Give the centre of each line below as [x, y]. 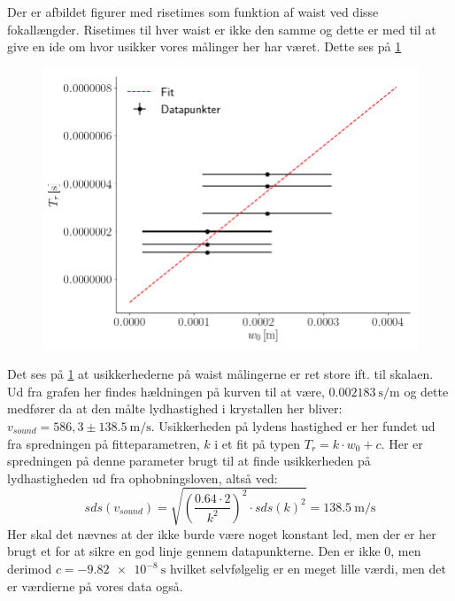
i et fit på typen [258, 443]
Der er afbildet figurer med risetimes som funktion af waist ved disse [193, 12]
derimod [30, 569]
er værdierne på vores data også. [95, 586]
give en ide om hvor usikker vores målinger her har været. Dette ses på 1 [204, 46]
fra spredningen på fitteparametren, [104, 443]
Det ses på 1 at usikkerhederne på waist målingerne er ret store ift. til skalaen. [220, 374]
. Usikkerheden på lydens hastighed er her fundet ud [293, 425]
